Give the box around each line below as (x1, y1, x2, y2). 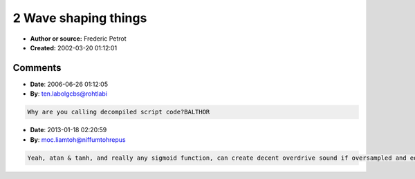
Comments (12, 62, 62, 74)
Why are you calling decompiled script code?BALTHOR (27, 108, 210, 116)
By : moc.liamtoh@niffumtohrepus (30, 135, 126, 144)
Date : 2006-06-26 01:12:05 (30, 80, 109, 88)
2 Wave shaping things (12, 10, 147, 25)
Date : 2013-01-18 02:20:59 (30, 126, 107, 134)
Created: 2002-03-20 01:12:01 (30, 43, 118, 52)
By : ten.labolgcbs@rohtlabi (30, 89, 107, 98)
